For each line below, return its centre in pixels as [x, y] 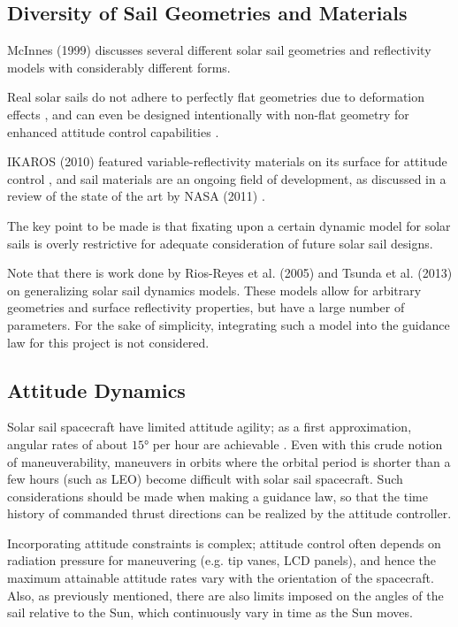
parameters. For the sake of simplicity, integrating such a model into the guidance [229, 324]
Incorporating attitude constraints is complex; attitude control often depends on [224, 543]
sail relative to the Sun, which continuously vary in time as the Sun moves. [210, 612]
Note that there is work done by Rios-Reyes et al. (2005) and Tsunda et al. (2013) [230, 273]
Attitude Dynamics [96, 390]
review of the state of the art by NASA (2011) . [136, 196]
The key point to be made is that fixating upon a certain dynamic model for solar [229, 225]
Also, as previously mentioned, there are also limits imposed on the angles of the [225, 595]
